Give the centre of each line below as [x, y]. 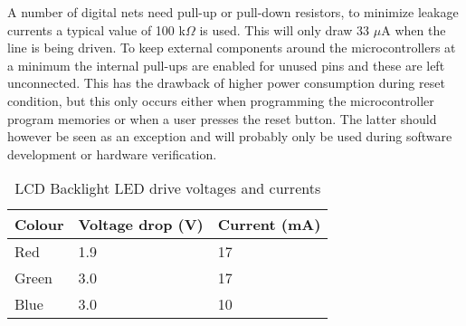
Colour [39, 225]
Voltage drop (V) [141, 225]
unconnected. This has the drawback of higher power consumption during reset [226, 83]
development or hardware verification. [112, 153]
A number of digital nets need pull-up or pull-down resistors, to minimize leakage [233, 12]
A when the [414, 29]
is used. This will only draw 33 [285, 29]
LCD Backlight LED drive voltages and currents [168, 188]
